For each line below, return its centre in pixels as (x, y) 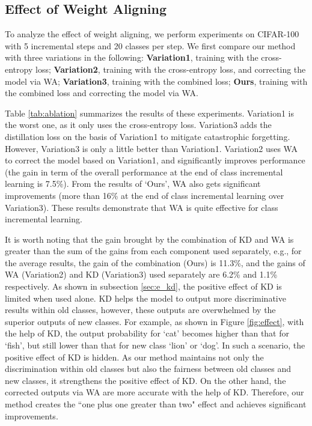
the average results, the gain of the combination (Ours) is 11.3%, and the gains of (155, 262)
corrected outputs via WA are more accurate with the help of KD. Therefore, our (154, 392)
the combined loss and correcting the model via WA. (102, 93)
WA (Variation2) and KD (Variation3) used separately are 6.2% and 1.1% (141, 274)
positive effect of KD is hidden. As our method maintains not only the (134, 357)
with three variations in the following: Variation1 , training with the (132, 57)
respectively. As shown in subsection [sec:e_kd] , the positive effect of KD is (143, 286)
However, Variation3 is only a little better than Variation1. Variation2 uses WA (151, 148)
